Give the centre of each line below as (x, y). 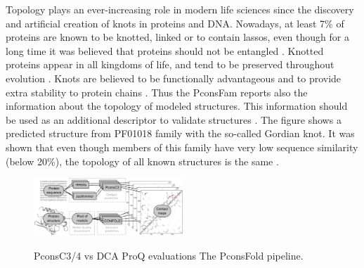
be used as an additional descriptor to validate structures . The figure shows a (174, 119)
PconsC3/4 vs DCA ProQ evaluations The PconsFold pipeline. (169, 255)
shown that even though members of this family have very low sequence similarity (182, 147)
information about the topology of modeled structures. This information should (177, 106)
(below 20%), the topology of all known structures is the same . (142, 161)
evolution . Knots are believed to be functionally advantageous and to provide (174, 78)
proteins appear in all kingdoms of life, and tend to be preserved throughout (170, 64)
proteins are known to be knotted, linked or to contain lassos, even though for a (177, 37)
